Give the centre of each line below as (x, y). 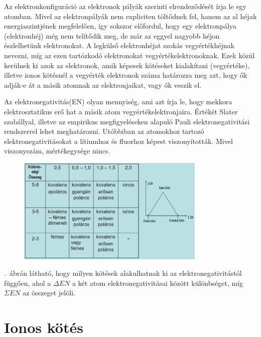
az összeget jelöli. (49, 293)
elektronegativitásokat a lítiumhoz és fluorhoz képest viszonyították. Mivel (118, 141)
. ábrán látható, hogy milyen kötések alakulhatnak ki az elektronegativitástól (123, 273)
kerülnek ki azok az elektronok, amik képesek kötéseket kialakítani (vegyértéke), (127, 65)
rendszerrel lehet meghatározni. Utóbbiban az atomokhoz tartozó (104, 131)
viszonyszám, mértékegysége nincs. (57, 151)
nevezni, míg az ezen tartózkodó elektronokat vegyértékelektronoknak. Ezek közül (129, 55)
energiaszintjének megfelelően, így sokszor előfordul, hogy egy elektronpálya (120, 26)
